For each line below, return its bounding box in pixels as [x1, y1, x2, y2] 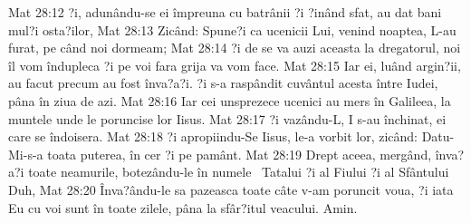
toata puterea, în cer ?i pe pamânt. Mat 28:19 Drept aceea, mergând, [47, 144, 432, 163]
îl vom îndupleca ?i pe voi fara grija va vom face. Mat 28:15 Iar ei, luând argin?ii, [8, 55, 461, 74]
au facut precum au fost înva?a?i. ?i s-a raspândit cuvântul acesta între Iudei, [8, 73, 438, 92]
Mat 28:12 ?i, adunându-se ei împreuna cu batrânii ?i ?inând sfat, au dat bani [8, 3, 442, 21]
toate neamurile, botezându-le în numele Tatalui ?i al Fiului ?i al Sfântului [28, 162, 449, 181]
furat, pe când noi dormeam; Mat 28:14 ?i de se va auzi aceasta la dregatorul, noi [8, 38, 461, 57]
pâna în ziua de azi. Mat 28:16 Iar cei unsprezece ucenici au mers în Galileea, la [8, 91, 451, 110]
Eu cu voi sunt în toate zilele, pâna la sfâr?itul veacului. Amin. [8, 198, 358, 217]
